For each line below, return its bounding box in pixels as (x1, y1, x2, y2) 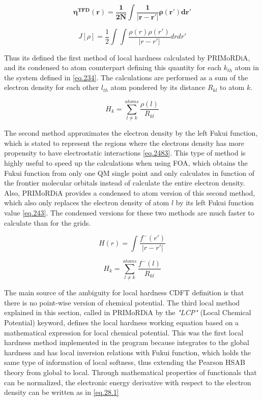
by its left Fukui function (176, 197, 254, 208)
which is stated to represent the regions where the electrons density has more (4, 137, 245, 148)
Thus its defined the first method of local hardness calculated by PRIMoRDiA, (4, 52, 250, 63)
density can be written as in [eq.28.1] (4, 387, 119, 397)
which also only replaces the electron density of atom (4, 197, 169, 208)
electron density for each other (4, 82, 99, 92)
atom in (235, 62, 259, 73)
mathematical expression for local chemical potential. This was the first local (4, 327, 244, 337)
